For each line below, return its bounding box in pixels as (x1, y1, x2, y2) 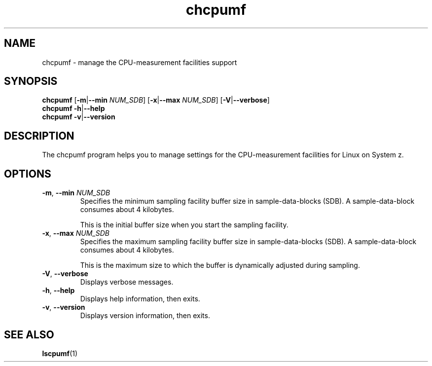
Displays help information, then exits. (80, 294, 200, 303)
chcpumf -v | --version (42, 112, 115, 121)
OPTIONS (4, 167, 51, 180)
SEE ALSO (4, 328, 54, 341)
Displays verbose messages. (80, 278, 174, 287)
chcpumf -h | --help (42, 104, 105, 113)
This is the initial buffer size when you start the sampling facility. (80, 220, 288, 229)
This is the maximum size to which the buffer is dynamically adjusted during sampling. (80, 261, 360, 270)
